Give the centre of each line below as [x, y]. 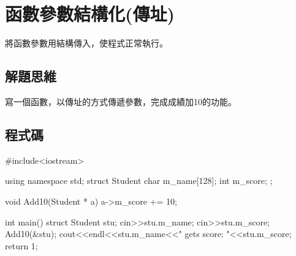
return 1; [21, 245]
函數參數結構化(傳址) [90, 14]
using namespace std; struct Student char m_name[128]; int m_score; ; [139, 181]
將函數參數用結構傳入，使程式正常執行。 [86, 43]
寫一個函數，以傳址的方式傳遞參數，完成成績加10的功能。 [121, 101]
